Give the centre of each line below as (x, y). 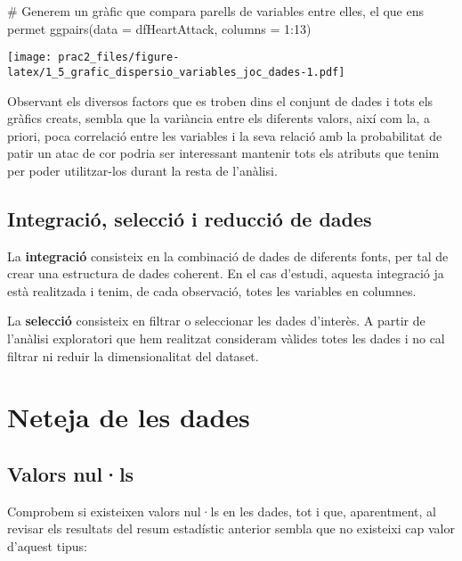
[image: (30, 58)
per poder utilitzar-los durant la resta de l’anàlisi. (142, 170)
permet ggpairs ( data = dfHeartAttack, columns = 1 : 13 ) (159, 28)
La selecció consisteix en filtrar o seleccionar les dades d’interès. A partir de (216, 321)
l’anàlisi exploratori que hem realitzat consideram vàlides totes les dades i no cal (226, 338)
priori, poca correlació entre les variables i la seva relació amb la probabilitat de (225, 135)
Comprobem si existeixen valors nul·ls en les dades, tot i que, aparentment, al (222, 511)
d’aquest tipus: (48, 546)
